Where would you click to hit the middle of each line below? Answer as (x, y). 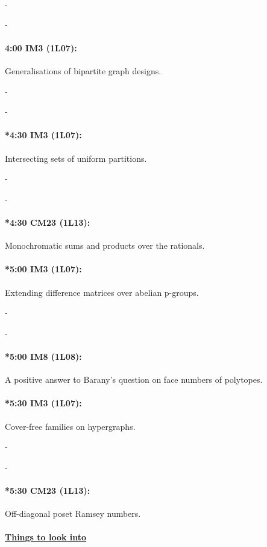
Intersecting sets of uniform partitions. (76, 158)
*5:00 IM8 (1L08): (43, 356)
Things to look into (46, 537)
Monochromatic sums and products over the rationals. (105, 245)
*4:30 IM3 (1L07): (43, 135)
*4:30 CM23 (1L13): (48, 222)
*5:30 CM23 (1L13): (48, 490)
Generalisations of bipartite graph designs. (83, 70)
